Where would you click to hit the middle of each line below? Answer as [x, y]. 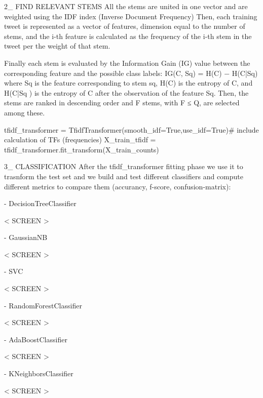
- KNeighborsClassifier [39, 373]
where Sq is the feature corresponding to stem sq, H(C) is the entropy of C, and [128, 83]
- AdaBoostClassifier [36, 339]
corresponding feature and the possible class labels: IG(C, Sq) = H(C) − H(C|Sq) [131, 73]
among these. [25, 112]
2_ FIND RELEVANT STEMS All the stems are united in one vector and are [126, 6]
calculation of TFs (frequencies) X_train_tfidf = [80, 140]
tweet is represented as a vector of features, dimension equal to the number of [125, 26]
